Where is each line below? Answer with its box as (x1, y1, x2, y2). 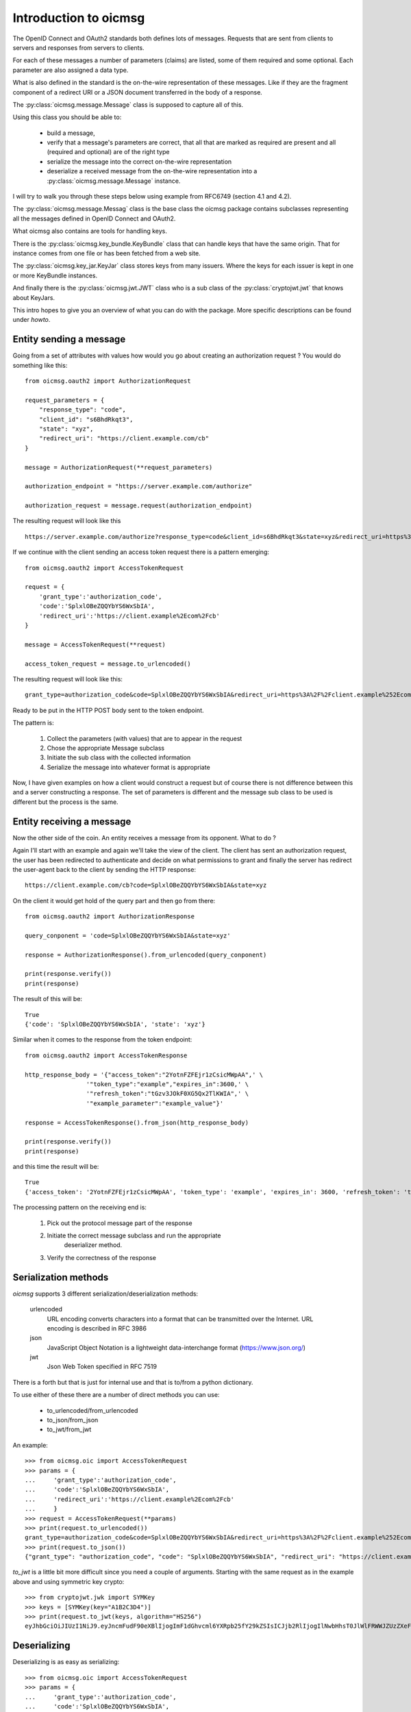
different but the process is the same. (12, 798, 119, 806)
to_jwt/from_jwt (47, 1425, 92, 1434)
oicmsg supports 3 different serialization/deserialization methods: (12, 1289, 199, 1298)
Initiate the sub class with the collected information (47, 753, 191, 761)
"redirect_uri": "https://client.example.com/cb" (38, 435, 209, 442)
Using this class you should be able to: (12, 113, 122, 121)
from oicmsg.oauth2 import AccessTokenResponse (25, 1051, 188, 1059)
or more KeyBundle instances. (12, 271, 98, 279)
